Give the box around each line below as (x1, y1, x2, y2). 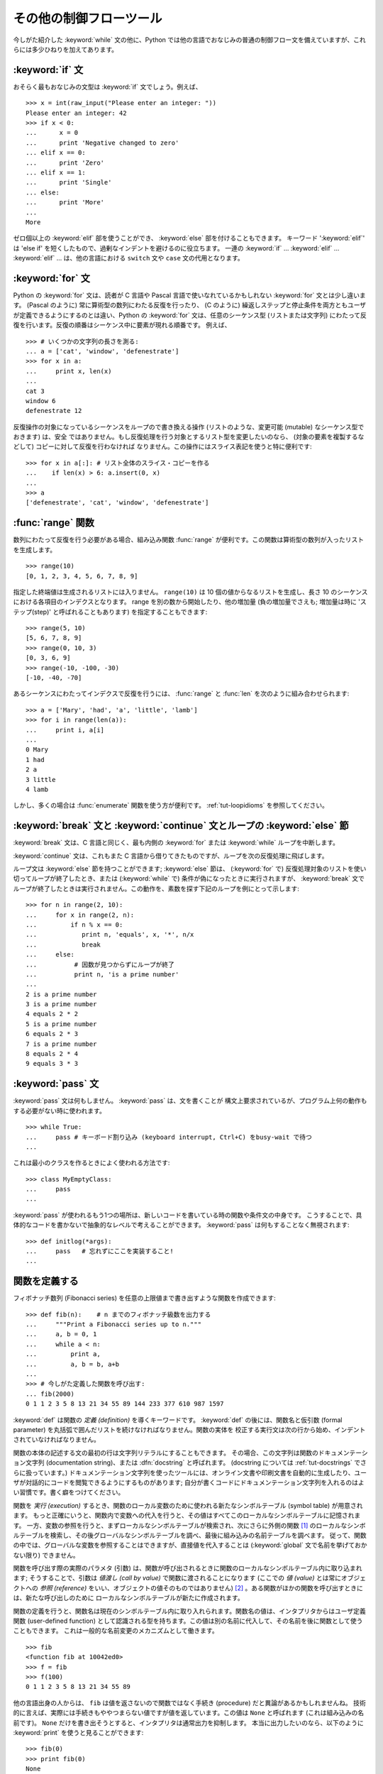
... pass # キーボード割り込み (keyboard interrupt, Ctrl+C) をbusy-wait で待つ (26, 1133, 312, 1141)
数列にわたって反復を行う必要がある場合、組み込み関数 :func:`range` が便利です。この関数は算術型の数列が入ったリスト (13, 536, 365, 544)
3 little (26, 776, 56, 783)
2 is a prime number (26, 990, 97, 998)
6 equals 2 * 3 (26, 1030, 79, 1038)
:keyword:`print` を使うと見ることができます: (13, 1728, 144, 1736)
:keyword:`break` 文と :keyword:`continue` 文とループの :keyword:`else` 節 (13, 820, 349, 832)
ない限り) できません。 (13, 1550, 79, 1559)
